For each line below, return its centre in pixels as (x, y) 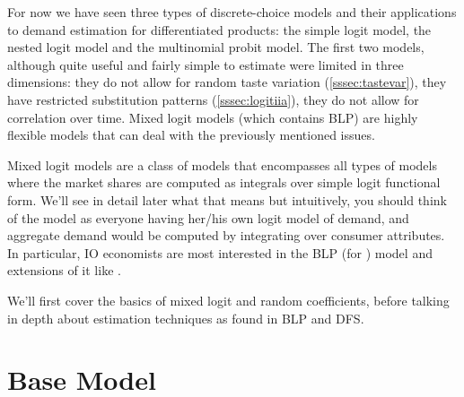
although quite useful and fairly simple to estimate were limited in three (206, 64)
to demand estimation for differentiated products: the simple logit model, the (219, 29)
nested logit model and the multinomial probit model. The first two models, (216, 47)
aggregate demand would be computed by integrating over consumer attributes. (226, 235)
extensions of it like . (64, 270)
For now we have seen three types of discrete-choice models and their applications (232, 12)
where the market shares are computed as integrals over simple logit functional (224, 182)
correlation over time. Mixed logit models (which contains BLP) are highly (213, 117)
